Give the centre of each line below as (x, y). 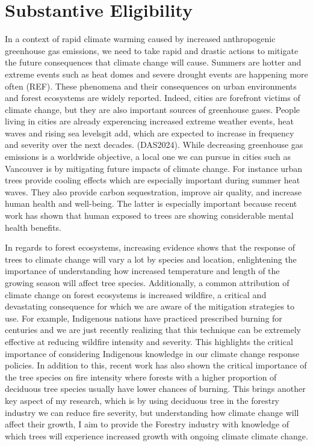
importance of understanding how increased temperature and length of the (142, 271)
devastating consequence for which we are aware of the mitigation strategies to (150, 306)
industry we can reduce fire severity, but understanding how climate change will (152, 412)
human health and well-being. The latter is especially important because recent (151, 203)
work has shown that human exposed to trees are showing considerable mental (149, 215)
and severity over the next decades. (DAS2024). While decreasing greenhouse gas (154, 145)
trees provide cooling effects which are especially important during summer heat (153, 180)
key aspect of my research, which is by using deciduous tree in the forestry (142, 400)
